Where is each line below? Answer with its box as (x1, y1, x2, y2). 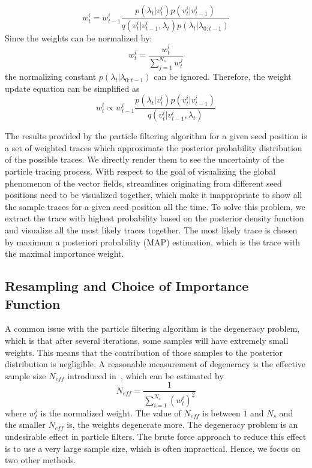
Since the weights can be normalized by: (5, 31, 152, 44)
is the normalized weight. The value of (40, 406, 181, 419)
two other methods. (5, 454, 76, 466)
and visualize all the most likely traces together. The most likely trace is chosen (5, 224, 298, 236)
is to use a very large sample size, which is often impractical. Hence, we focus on (5, 442, 301, 454)
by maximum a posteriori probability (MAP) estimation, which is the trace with (5, 235, 301, 248)
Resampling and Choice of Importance (5, 277, 249, 295)
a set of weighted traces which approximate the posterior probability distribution (5, 141, 302, 154)
